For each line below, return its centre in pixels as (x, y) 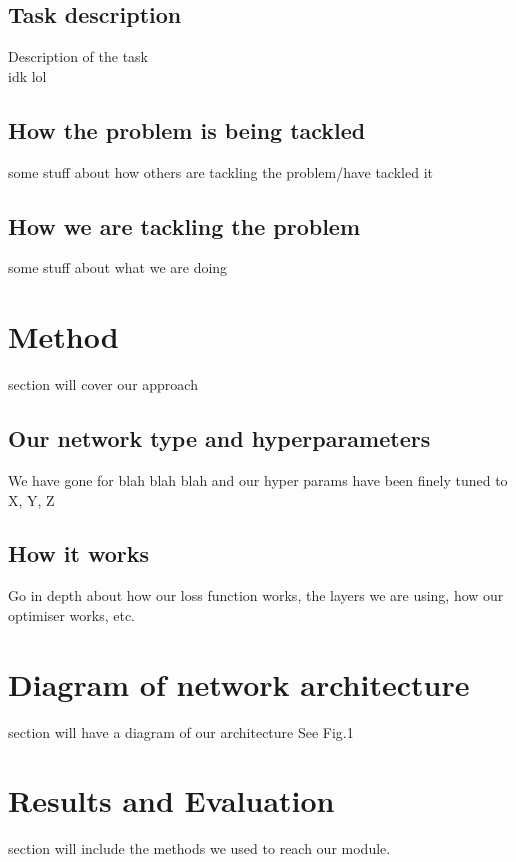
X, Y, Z (31, 499)
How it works (79, 553)
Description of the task (78, 56)
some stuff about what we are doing (118, 267)
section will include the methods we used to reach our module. (199, 848)
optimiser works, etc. (71, 614)
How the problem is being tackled (187, 129)
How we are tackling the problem (184, 225)
